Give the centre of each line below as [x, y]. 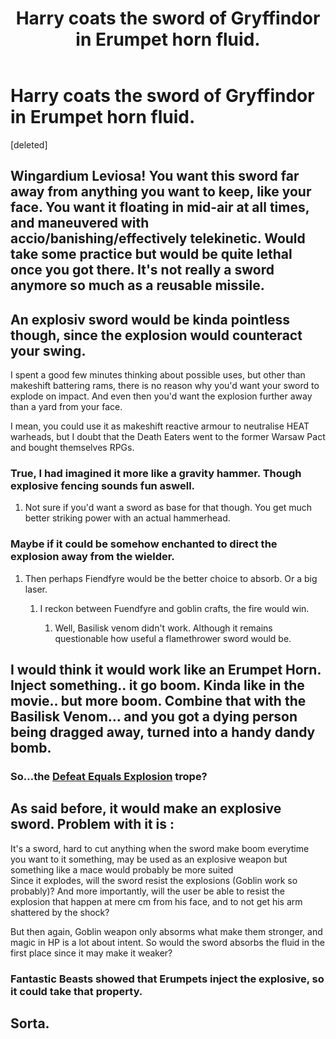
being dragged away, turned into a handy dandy [163, 732]
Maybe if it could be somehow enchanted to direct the [144, 544]
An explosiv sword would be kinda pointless [150, 319]
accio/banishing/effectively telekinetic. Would [158, 238]
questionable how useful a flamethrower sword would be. [173, 638]
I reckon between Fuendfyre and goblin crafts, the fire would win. [174, 608]
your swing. [48, 350]
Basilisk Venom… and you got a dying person [154, 717]
